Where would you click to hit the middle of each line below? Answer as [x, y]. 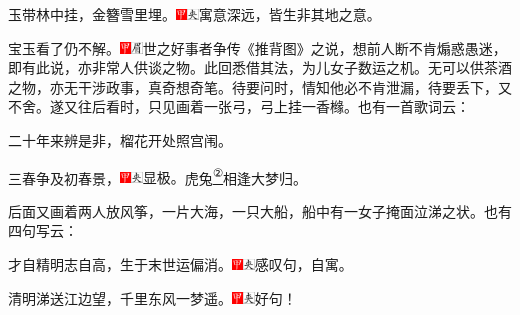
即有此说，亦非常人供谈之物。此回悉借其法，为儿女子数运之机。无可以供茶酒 [260, 67]
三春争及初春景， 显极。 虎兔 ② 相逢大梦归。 [158, 176]
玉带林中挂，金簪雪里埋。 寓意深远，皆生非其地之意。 [194, 14]
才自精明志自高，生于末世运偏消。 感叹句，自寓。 [180, 264]
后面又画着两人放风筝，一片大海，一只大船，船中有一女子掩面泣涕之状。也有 [260, 210]
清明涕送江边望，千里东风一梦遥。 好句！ [152, 297]
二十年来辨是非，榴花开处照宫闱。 [120, 139]
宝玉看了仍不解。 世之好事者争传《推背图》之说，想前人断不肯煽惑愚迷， [257, 47]
